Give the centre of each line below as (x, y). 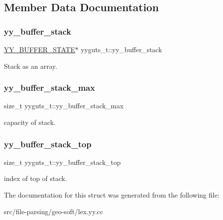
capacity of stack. (30, 122)
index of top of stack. (36, 178)
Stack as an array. (31, 66)
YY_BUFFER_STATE (40, 49)
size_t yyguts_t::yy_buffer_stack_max (64, 106)
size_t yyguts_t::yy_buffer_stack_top (62, 162)
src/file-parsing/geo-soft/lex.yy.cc (54, 211)
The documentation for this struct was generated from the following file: (112, 195)
